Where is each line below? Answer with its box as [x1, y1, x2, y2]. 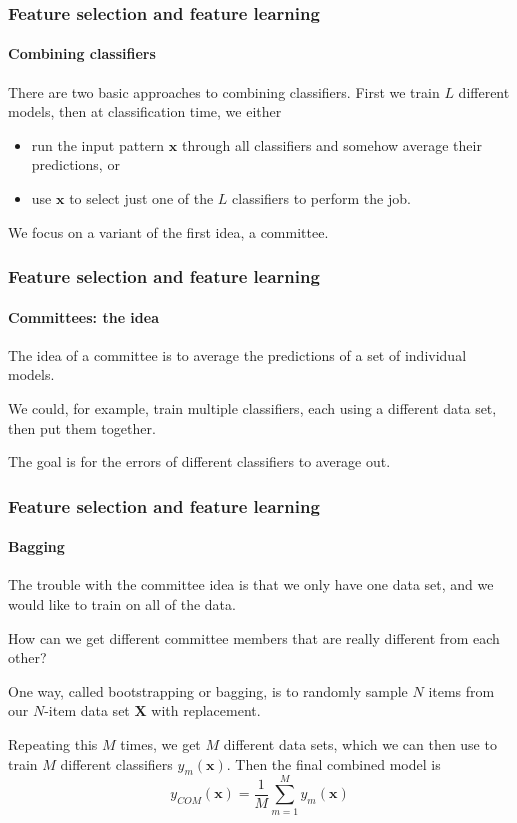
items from [428, 680, 495, 701]
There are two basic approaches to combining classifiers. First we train [8, 81, 440, 102]
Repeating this [8, 734, 98, 755]
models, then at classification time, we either [8, 101, 282, 122]
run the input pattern [31, 134, 165, 155]
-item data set [44, 700, 130, 721]
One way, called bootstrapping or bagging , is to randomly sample [8, 680, 408, 701]
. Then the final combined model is [226, 753, 441, 774]
